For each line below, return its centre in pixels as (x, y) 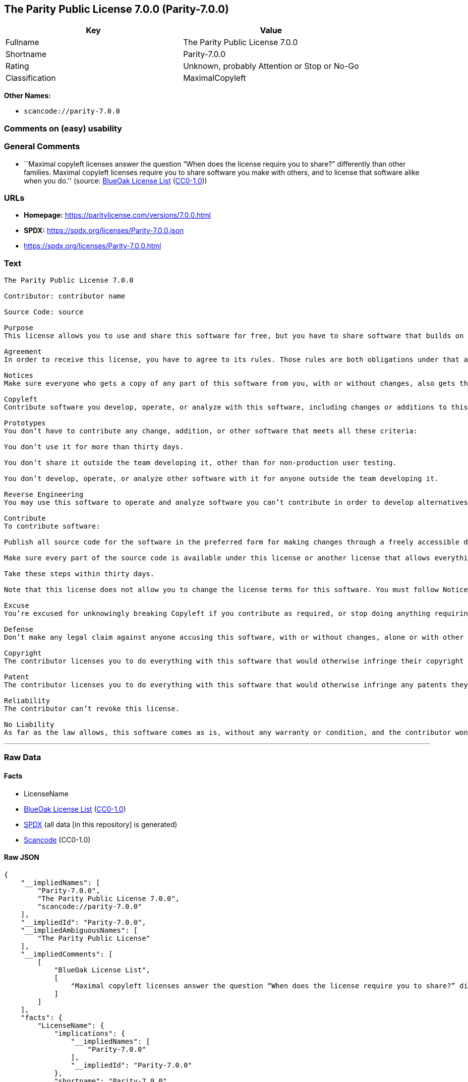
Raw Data (23, 757)
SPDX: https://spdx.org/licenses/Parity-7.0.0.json (104, 231)
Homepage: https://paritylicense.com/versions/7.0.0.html (117, 215)
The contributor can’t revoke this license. (92, 709)
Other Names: (28, 96)
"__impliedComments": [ (67, 954)
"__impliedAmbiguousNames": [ (79, 930)
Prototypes (25, 423)
